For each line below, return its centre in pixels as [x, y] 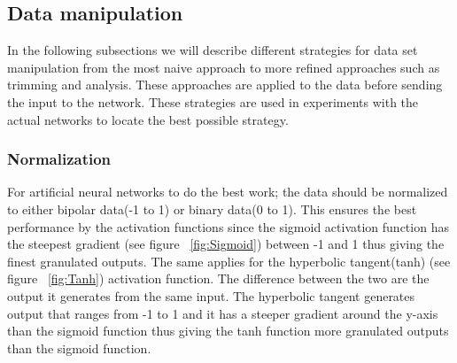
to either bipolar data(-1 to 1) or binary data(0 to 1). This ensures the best [212, 209]
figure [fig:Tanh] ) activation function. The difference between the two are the [218, 278]
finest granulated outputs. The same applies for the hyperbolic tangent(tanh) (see [229, 261]
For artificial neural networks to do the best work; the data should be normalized [228, 192]
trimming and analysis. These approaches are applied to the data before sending [225, 85]
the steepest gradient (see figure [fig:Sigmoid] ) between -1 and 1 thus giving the [226, 244]
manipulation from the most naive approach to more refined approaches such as [224, 67]
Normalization [59, 159]
